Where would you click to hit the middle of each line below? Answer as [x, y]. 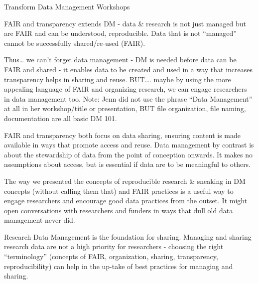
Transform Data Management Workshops [67, 6]
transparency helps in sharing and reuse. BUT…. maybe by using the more [118, 79]
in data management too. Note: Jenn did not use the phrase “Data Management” [128, 98]
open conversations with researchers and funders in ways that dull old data [119, 210]
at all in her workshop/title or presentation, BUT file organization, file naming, [125, 108]
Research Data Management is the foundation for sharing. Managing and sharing [128, 236]
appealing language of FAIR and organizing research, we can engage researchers [126, 89]
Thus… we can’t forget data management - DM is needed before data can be [120, 60]
